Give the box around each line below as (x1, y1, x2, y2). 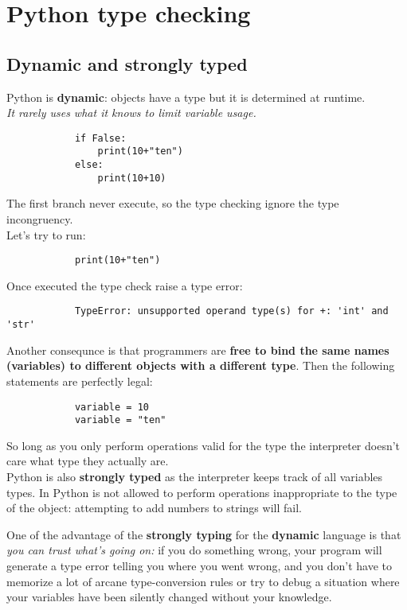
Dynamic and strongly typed (6, 51, 248, 76)
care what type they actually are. (6, 453, 169, 469)
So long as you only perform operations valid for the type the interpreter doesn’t (6, 437, 401, 453)
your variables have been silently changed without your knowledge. (6, 589, 332, 605)
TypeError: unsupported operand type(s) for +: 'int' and (74, 305, 389, 317)
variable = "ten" (74, 414, 166, 426)
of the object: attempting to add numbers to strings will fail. (6, 499, 302, 516)
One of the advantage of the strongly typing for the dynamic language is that (6, 526, 401, 542)
